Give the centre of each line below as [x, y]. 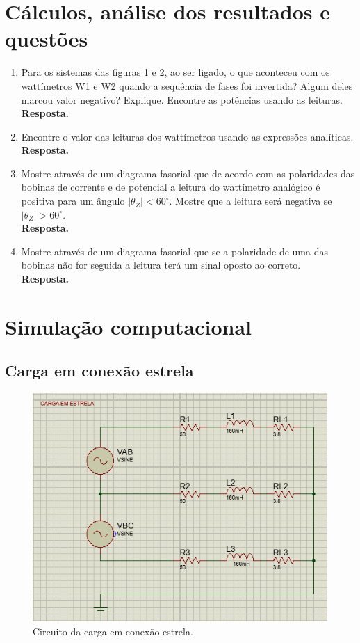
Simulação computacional [129, 326]
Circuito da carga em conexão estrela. [113, 631]
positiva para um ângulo [73, 201]
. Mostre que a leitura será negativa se [251, 201]
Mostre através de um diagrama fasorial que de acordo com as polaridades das [188, 173]
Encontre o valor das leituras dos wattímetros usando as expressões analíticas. [187, 136]
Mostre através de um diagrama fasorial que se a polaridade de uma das [174, 251]
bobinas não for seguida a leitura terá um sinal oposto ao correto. [161, 265]
